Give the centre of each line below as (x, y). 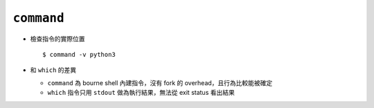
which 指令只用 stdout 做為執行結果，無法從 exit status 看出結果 (141, 93)
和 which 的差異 (53, 70)
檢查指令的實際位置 (57, 39)
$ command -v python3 (79, 54)
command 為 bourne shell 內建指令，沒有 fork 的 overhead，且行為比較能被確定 (160, 82)
